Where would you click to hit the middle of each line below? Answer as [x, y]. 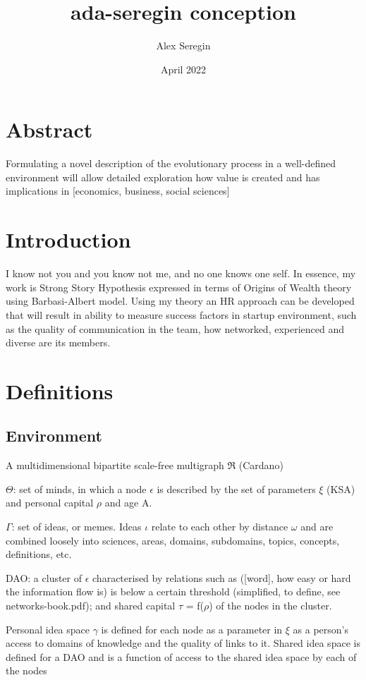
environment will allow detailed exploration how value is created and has [163, 177]
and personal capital [50, 503]
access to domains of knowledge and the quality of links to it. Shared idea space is [183, 643]
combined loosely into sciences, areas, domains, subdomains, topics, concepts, [173, 540]
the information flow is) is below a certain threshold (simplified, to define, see [173, 591]
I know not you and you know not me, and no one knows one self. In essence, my [181, 273]
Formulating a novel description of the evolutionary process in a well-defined [171, 163]
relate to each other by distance [220, 527]
